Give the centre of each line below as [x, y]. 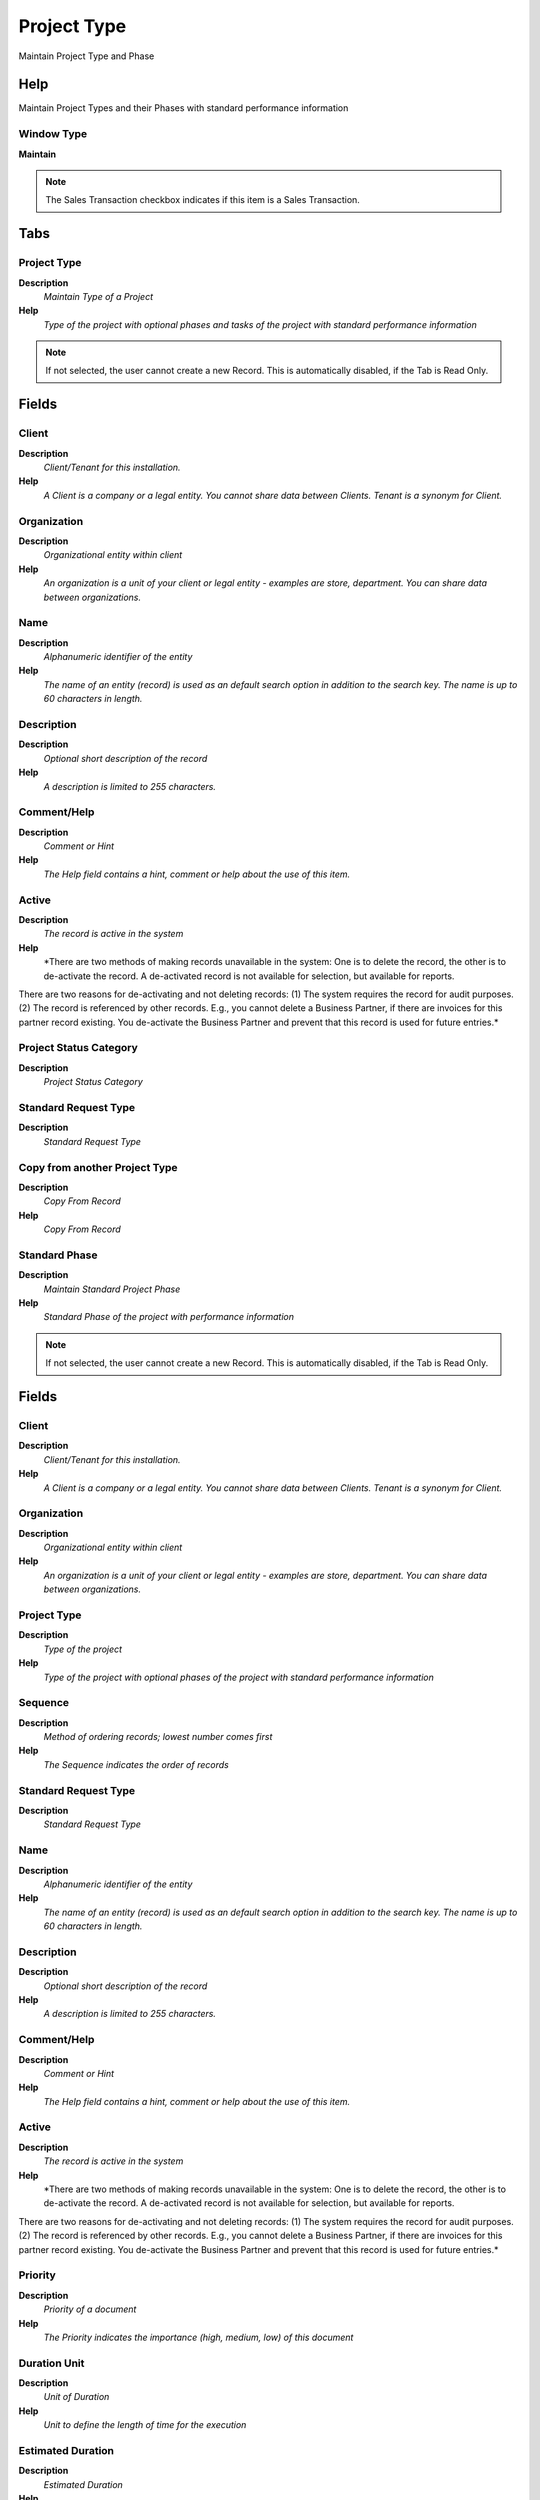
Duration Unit [51, 2363]
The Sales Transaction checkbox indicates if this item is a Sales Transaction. [202, 200]
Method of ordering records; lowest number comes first [158, 1737]
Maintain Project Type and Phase [86, 56]
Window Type [53, 134]
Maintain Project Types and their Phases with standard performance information [183, 108]
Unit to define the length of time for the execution [145, 2425]
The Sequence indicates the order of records [136, 1764]
